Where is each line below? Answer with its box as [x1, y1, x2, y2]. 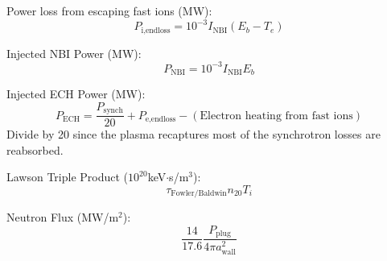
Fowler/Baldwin [171, 189, 227, 198]
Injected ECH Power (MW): [6, 85, 146, 102]
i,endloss [141, 26, 171, 35]
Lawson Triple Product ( [6, 168, 129, 185]
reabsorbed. [6, 141, 64, 158]
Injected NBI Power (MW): [6, 44, 142, 61]
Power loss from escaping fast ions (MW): [6, 2, 212, 19]
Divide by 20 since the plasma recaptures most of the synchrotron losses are [6, 126, 381, 143]
